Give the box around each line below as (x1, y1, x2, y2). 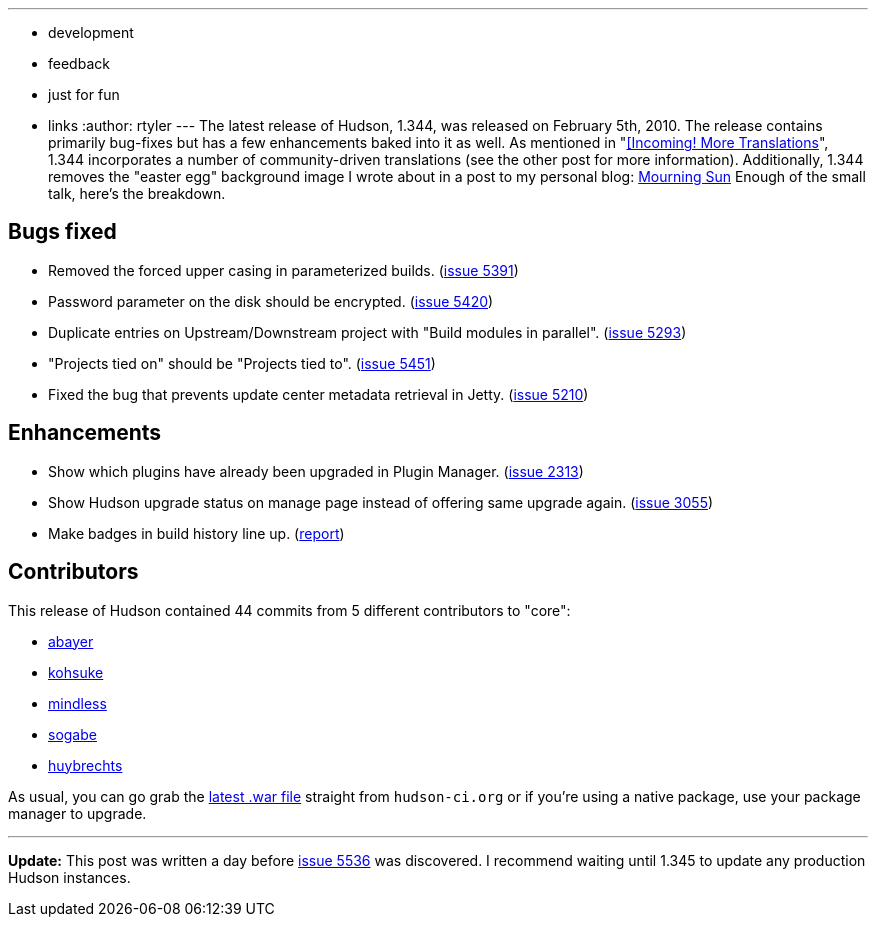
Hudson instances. (8, 868, 131, 886)
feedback (48, 55, 110, 72)
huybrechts (48, 756, 123, 774)
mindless (48, 694, 107, 712)
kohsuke (48, 663, 104, 681)
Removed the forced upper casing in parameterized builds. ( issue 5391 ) (48, 261, 519, 279)
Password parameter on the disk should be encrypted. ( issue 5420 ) (48, 292, 494, 310)
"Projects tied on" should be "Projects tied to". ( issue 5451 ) (48, 354, 436, 372)
